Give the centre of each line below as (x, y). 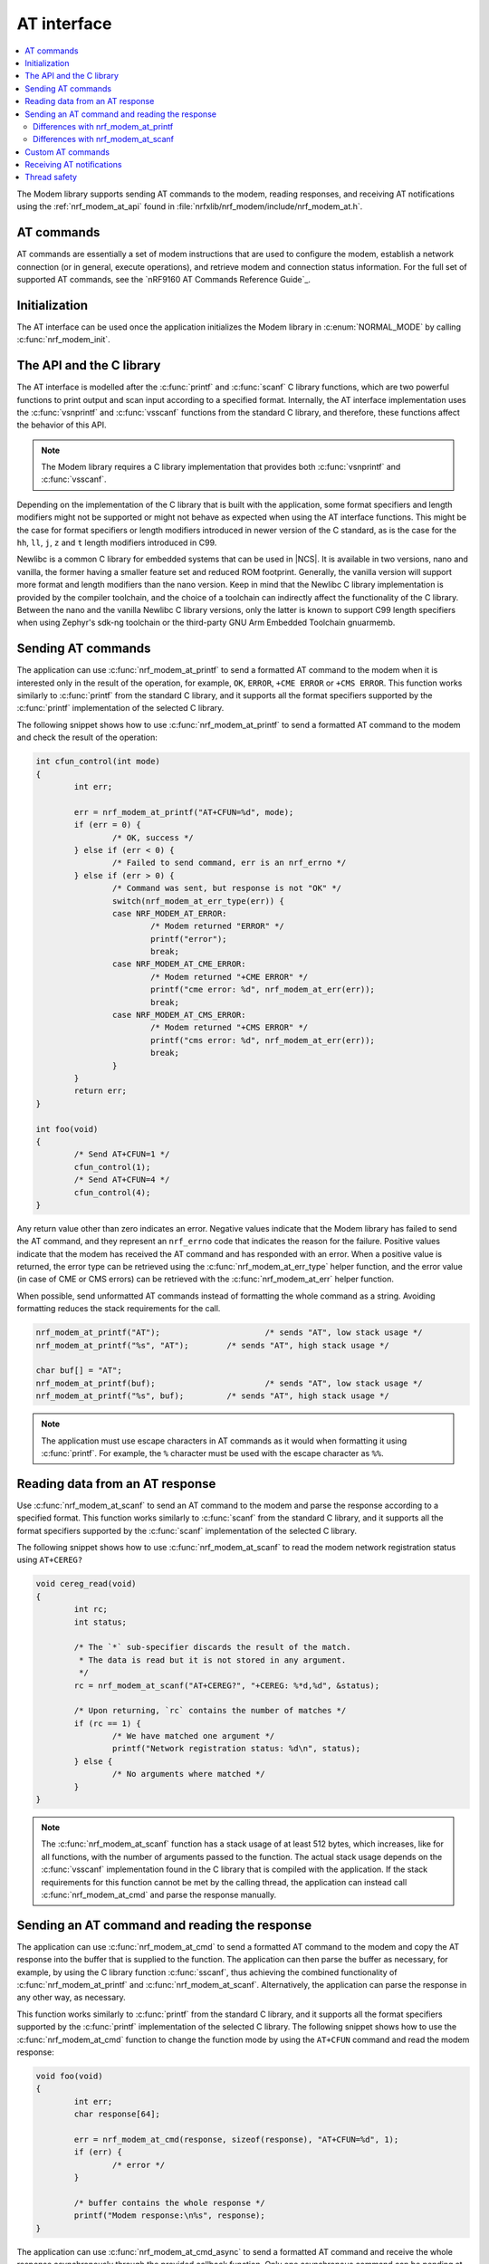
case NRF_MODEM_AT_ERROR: (169, 913)
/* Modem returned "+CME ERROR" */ (229, 977)
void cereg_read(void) (86, 1584)
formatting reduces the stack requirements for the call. (119, 1309)
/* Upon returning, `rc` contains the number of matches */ (210, 1711)
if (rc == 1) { (108, 1723)
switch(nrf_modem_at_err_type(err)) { (198, 901)
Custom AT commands (67, 152)
